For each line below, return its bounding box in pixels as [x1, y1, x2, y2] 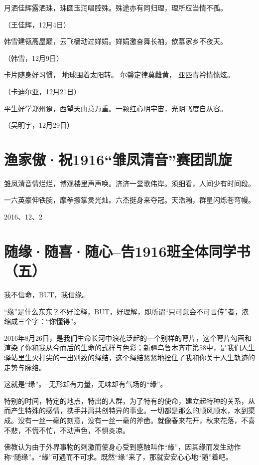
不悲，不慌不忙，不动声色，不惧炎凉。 [4, 425, 129, 435]
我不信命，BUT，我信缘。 [4, 289, 89, 299]
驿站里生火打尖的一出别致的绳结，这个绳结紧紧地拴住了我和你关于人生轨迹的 [4, 352, 255, 362]
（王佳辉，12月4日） [4, 19, 70, 29]
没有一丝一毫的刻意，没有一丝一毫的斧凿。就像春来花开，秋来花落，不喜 [17, 415, 255, 425]
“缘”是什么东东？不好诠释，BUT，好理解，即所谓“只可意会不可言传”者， [4, 306, 242, 316]
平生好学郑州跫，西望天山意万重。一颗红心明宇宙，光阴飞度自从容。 [4, 103, 227, 113]
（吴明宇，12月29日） [4, 120, 74, 130]
